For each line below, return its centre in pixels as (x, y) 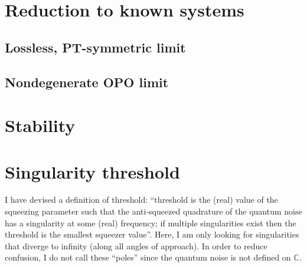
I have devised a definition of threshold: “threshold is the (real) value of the (141, 200)
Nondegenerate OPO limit (87, 82)
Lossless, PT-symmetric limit (95, 47)
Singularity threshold (92, 171)
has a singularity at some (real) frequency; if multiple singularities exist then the (151, 222)
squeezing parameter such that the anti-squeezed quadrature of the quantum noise (153, 211)
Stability (40, 125)
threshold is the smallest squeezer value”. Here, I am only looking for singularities (152, 234)
